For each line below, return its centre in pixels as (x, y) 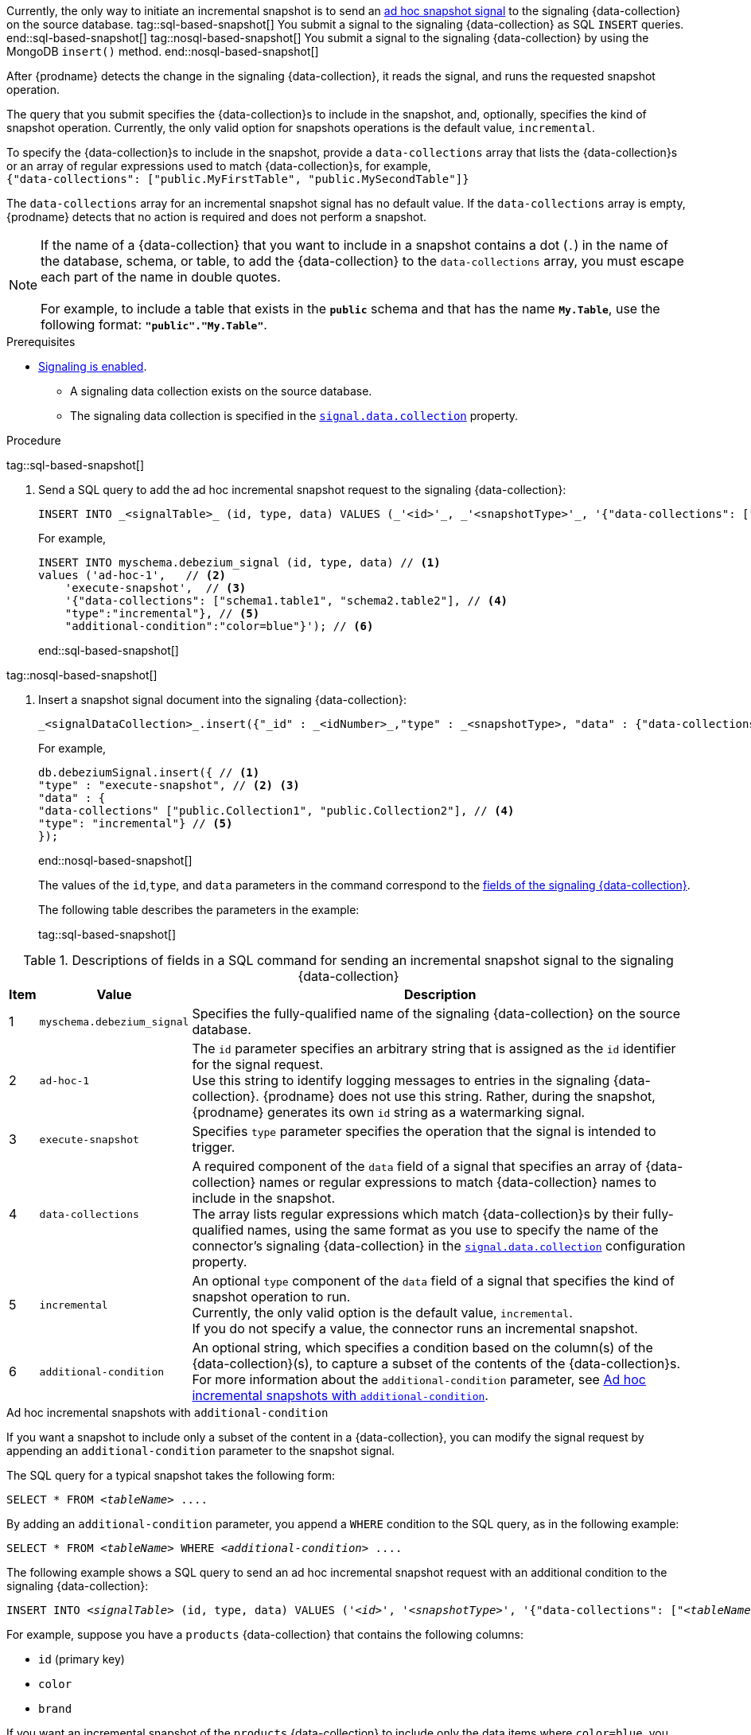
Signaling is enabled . (93, 366)
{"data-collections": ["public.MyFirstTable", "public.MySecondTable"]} (238, 179)
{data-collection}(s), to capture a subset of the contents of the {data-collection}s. (436, 1363)
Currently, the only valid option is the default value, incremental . (382, 1313)
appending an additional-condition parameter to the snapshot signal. (201, 1451)
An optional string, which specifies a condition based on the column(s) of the (422, 1348)
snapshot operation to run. (271, 1297)
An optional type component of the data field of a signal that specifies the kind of (433, 1281)
